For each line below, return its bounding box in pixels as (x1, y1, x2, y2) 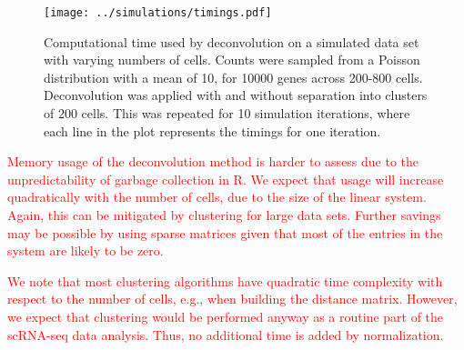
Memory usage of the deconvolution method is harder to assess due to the (7, 152, 419, 171)
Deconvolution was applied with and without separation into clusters (44, 85, 428, 105)
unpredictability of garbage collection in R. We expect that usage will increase (7, 169, 444, 188)
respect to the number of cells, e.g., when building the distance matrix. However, (7, 289, 458, 308)
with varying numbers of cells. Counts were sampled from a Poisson (44, 50, 420, 69)
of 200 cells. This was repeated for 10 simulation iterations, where (44, 104, 410, 123)
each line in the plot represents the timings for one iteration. (44, 121, 381, 140)
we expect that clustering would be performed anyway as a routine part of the (7, 306, 444, 325)
